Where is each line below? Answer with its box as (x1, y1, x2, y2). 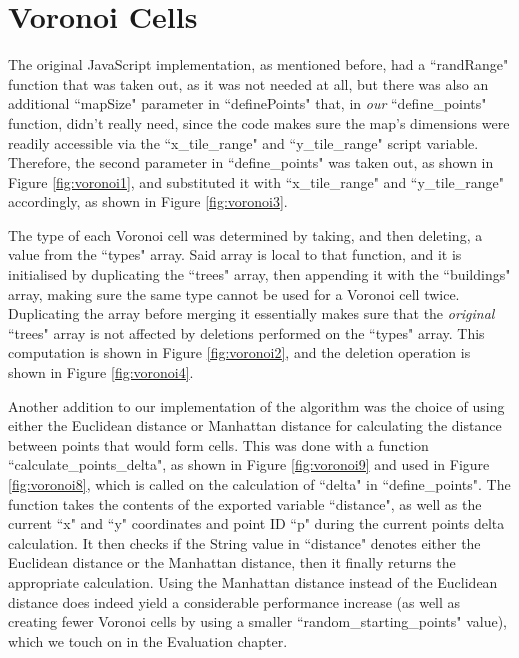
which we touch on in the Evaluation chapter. (8, 630, 288, 651)
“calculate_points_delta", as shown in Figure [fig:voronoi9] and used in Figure (8, 454, 490, 475)
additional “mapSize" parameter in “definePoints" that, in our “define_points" (8, 93, 487, 114)
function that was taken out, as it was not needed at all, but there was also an (8, 73, 489, 94)
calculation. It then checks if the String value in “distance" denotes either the (8, 532, 481, 553)
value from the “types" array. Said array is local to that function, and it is (8, 244, 462, 265)
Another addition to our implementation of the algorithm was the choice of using (8, 395, 505, 416)
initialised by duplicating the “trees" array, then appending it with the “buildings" (8, 264, 511, 285)
